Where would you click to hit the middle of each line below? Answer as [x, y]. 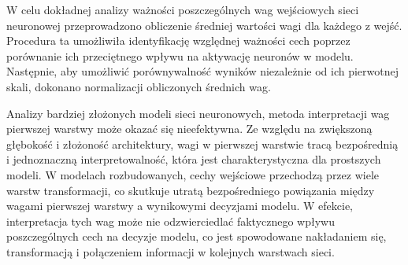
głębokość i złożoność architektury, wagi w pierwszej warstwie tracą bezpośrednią [202, 144]
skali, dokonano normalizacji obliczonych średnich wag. [139, 86]
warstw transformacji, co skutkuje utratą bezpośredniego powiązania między [191, 190]
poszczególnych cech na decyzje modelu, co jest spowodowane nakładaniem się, [197, 236]
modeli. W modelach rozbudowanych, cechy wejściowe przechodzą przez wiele [193, 174]
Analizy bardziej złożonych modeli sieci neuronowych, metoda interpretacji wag [198, 113]
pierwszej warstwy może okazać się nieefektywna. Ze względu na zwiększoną [189, 129]
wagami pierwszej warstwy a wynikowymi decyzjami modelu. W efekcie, [180, 206]
